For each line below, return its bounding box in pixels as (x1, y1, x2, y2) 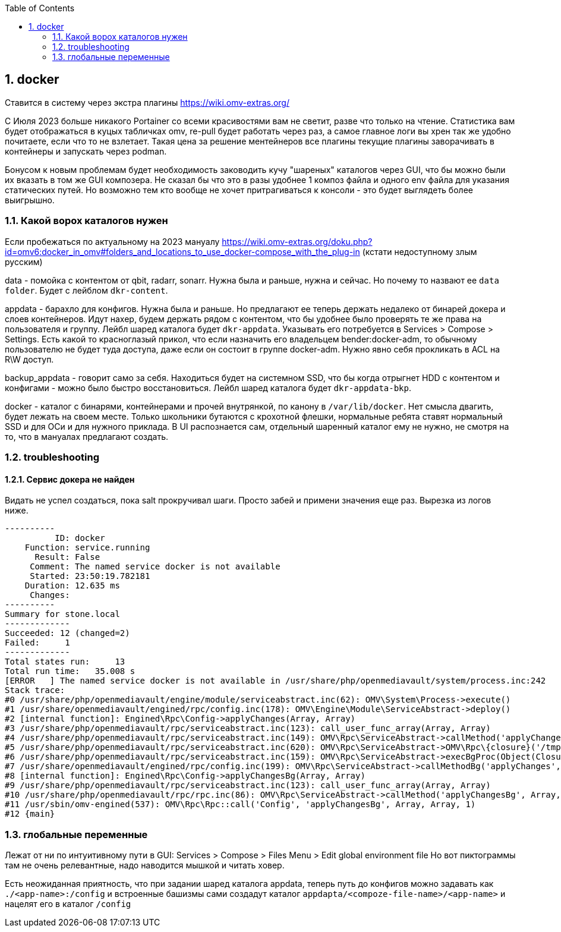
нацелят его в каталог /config (5, 898, 131, 909)
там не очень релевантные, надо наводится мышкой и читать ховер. (5, 859, 285, 870)
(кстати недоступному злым (362, 246, 477, 257)
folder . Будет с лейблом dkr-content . (5, 285, 168, 295)
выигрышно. (5, 194, 55, 205)
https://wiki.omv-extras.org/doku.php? (222, 236, 373, 247)
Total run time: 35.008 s (5, 666, 135, 676)
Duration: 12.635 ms (24, 581, 120, 591)
